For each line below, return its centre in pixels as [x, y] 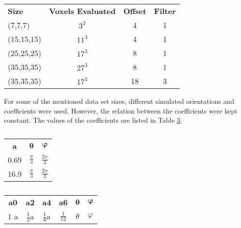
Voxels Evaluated [82, 11]
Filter [165, 11]
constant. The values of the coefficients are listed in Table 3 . [93, 120]
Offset [135, 11]
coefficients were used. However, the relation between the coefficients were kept [121, 110]
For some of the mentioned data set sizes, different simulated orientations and [119, 101]
